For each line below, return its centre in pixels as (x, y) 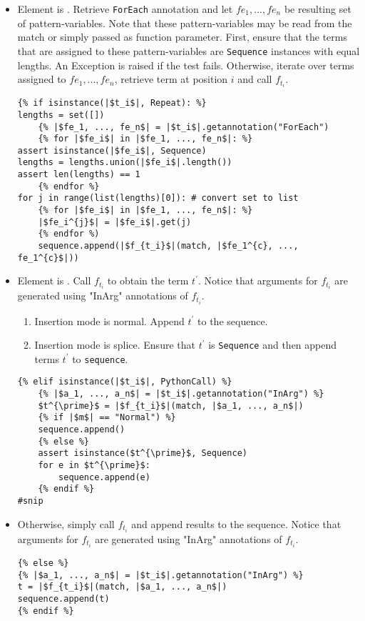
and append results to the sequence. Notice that (236, 523)
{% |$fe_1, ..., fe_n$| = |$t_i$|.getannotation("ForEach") (184, 127)
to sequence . (100, 358)
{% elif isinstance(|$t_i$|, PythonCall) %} (125, 382)
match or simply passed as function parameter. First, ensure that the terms (182, 37)
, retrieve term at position (171, 79)
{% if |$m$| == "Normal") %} (107, 418)
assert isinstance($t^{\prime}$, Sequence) (143, 453)
